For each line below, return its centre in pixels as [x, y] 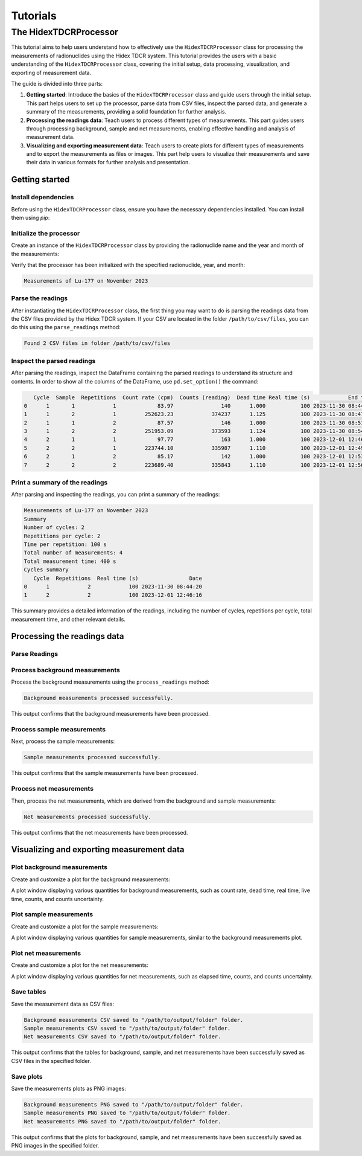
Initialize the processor [46, 233]
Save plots [27, 1076]
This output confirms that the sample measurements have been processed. [105, 773]
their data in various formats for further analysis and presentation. [108, 162]
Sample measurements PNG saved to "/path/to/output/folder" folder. [127, 1113]
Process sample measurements [58, 730]
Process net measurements [52, 789]
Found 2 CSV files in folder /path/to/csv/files [97, 343]
